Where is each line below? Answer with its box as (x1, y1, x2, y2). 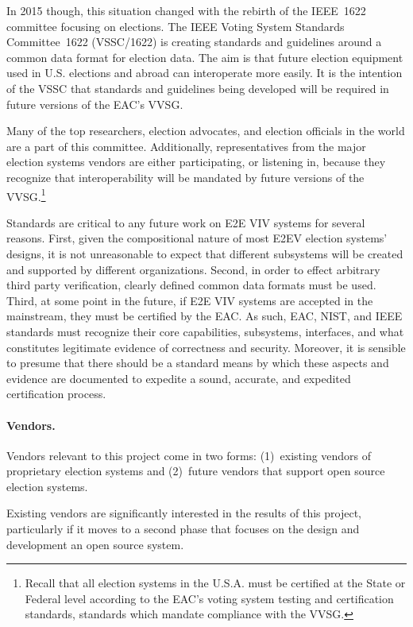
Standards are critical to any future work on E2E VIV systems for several (6, 214, 365, 230)
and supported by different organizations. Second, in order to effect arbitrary (6, 261, 380, 277)
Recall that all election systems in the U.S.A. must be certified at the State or (25, 575, 406, 591)
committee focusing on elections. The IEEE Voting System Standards (6, 17, 345, 34)
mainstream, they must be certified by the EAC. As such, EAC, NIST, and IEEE (6, 308, 403, 324)
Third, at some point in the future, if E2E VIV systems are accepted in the (6, 292, 373, 308)
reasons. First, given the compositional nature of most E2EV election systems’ (6, 230, 388, 246)
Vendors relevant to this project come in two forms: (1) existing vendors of (6, 447, 372, 463)
